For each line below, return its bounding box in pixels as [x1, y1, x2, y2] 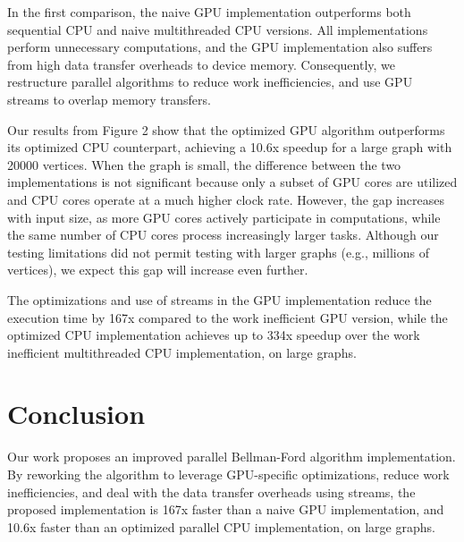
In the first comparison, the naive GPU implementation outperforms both [7, 3, 411, 21]
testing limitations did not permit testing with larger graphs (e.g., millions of [7, 242, 429, 261]
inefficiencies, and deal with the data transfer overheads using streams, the [7, 482, 416, 501]
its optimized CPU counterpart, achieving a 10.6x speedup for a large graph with [7, 138, 452, 157]
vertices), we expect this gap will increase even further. [7, 260, 308, 279]
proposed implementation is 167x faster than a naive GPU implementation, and [7, 500, 444, 519]
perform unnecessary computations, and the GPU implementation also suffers [7, 38, 433, 56]
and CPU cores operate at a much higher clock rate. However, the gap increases [7, 190, 445, 208]
